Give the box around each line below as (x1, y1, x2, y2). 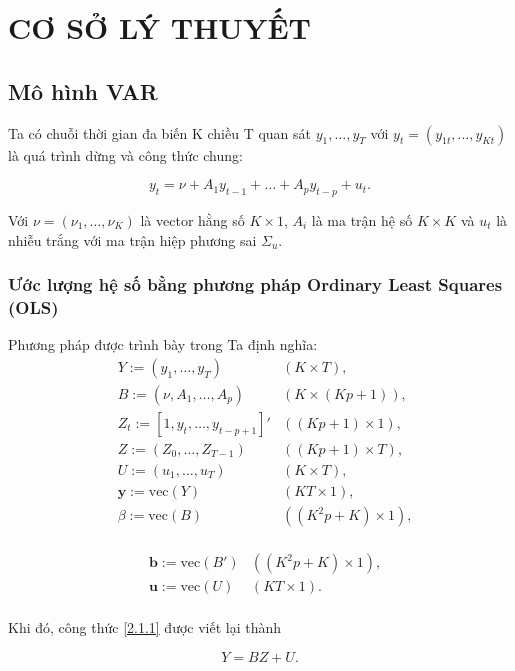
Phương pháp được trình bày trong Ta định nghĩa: (8, 334, 318, 355)
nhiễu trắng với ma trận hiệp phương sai (8, 229, 257, 250)
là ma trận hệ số (311, 209, 413, 230)
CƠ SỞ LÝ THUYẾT (8, 7, 312, 48)
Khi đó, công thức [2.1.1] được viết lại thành (8, 617, 282, 638)
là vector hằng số (140, 209, 245, 230)
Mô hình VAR (8, 75, 158, 106)
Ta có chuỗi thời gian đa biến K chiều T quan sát (8, 122, 312, 143)
